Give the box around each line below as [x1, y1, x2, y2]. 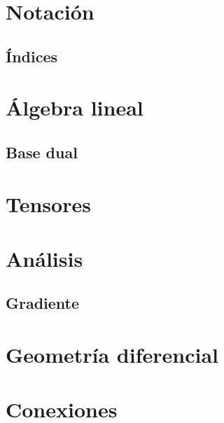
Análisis [6, 244, 83, 272]
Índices [6, 45, 58, 67]
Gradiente [6, 292, 80, 314]
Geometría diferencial [6, 340, 218, 369]
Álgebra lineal [6, 93, 143, 122]
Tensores [6, 189, 91, 218]
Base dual [6, 141, 78, 162]
